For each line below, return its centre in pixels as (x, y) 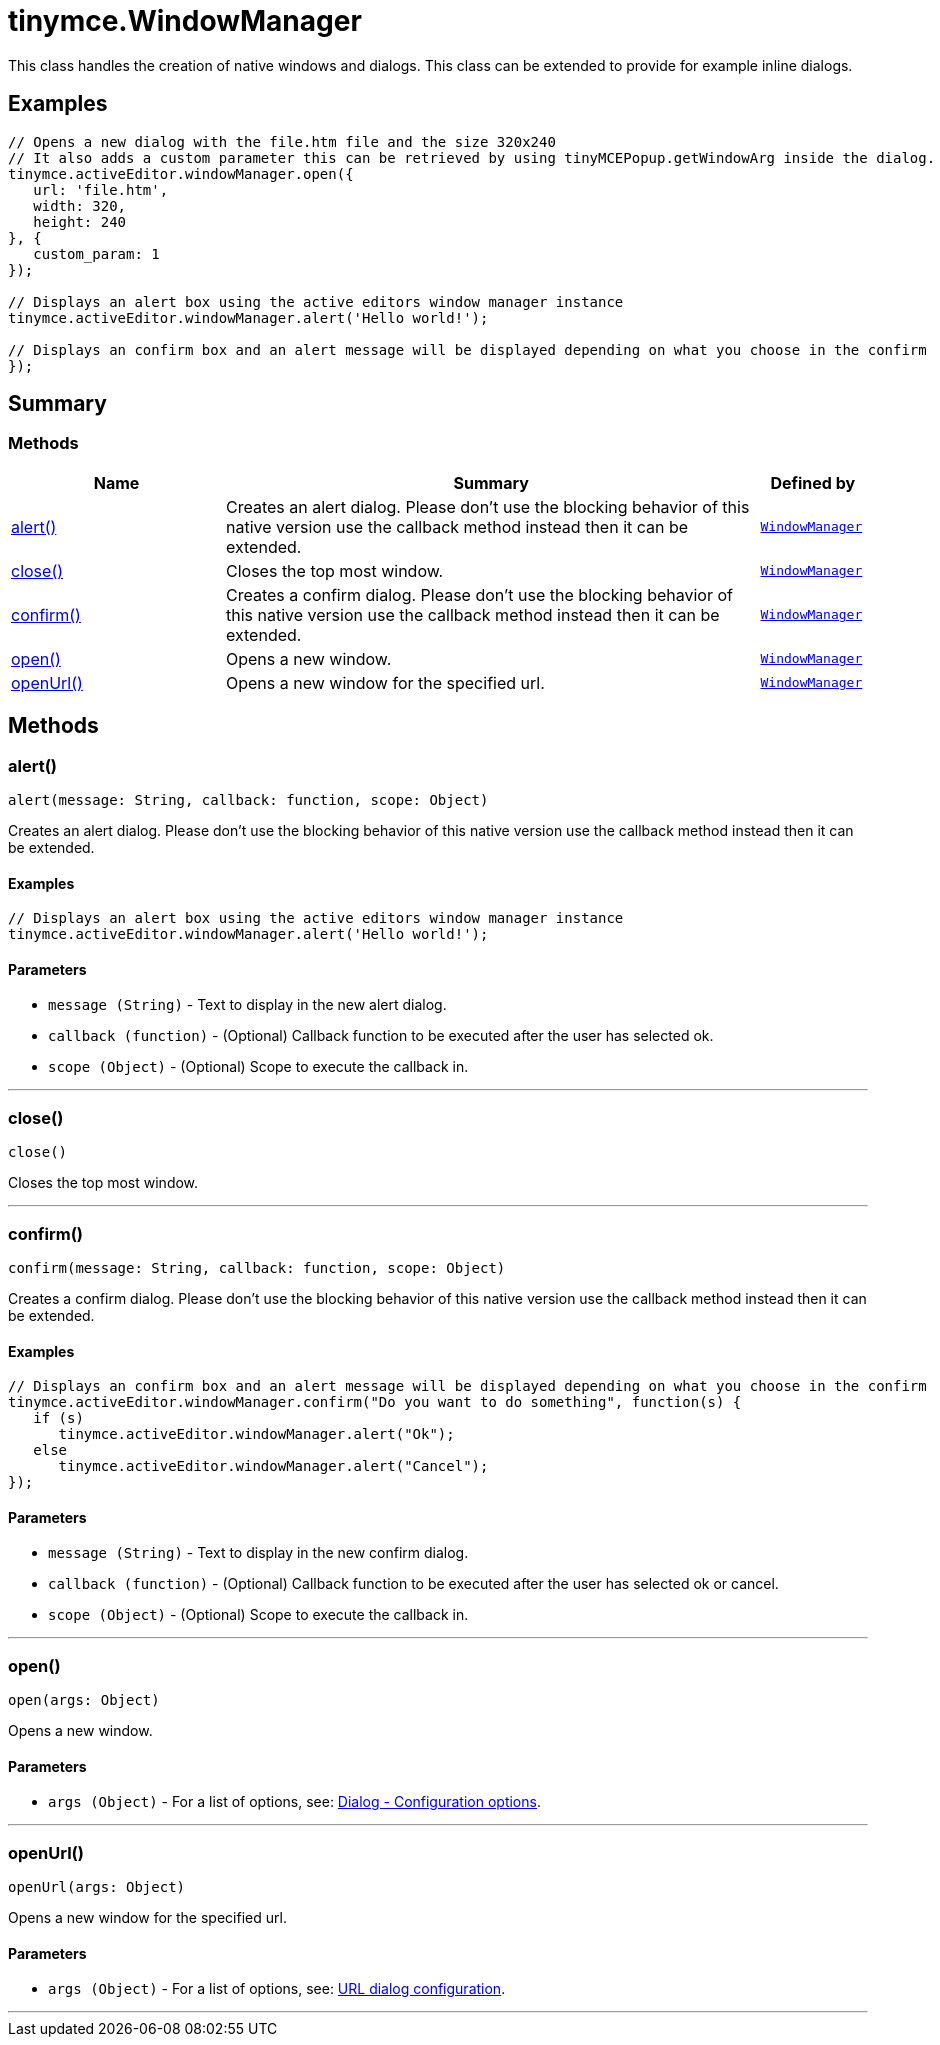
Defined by (813, 482)
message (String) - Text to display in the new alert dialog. (247, 1005)
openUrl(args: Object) (97, 1887)
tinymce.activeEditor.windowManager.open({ (181, 173)
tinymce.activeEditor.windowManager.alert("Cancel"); (273, 1466)
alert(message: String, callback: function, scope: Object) (248, 800)
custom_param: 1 (96, 253)
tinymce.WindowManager (185, 21)
